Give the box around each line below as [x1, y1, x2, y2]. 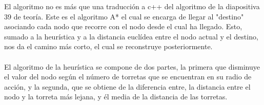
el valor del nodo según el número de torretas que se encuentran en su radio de [4, 71, 252, 82]
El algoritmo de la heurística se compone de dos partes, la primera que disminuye [4, 61, 260, 72]
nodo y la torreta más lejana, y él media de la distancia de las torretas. [4, 91, 228, 102]
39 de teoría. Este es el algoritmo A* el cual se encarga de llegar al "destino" [4, 11, 244, 22]
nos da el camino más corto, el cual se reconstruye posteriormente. [4, 41, 213, 52]
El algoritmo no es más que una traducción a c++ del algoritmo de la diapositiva [4, 1, 260, 11]
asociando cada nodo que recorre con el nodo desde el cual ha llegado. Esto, [4, 21, 242, 32]
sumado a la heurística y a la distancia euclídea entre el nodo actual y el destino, [4, 31, 258, 41]
